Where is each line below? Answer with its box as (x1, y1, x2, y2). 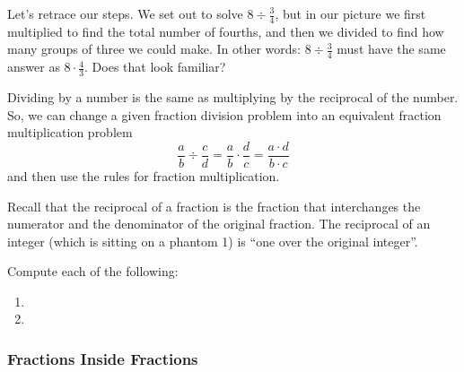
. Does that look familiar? (84, 57, 226, 76)
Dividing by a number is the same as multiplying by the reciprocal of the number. (7, 88, 459, 107)
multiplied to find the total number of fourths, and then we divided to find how (7, 22, 444, 40)
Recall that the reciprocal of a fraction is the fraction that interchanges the (7, 196, 421, 215)
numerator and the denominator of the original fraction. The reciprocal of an (7, 214, 431, 233)
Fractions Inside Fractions (7, 348, 198, 369)
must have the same (337, 39, 446, 58)
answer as (7, 57, 60, 76)
